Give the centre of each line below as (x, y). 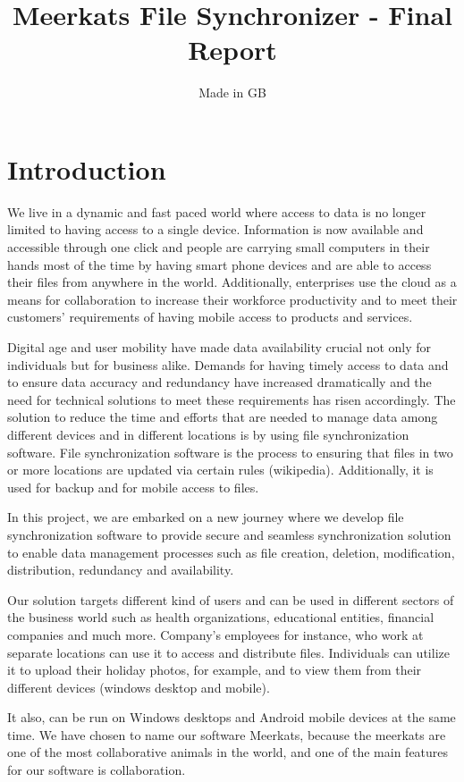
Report (232, 50)
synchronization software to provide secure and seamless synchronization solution (229, 534)
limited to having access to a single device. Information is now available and (215, 229)
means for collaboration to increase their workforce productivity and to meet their (232, 299)
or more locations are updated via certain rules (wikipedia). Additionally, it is (220, 470)
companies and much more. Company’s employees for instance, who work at (215, 634)
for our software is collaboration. (97, 770)
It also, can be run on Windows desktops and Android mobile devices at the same (232, 717)
